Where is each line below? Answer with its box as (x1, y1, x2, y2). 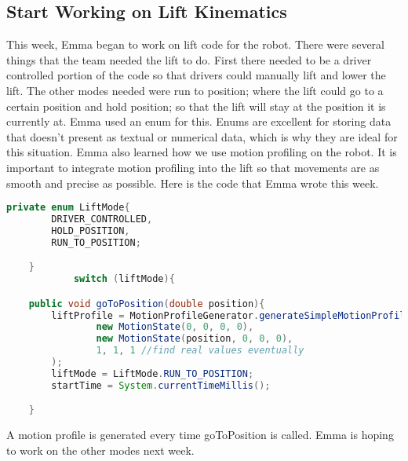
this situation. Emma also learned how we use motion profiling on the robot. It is (6, 144, 397, 160)
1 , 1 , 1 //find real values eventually (96, 345, 304, 357)
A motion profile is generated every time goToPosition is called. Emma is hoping (6, 426, 394, 443)
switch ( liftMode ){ (73, 273, 175, 285)
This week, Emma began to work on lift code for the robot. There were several (6, 36, 384, 53)
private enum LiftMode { (6, 202, 130, 214)
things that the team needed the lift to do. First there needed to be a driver (6, 51, 372, 68)
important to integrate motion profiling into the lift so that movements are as (6, 159, 380, 175)
